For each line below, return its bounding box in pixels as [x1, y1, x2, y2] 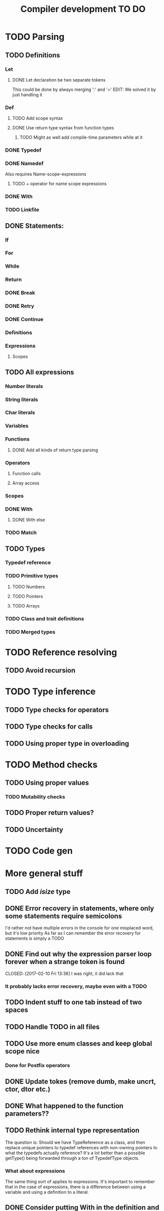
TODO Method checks [5, 759, 98, 770]
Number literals [5, 383, 43, 390]
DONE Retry [5, 303, 35, 310]
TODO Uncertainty [5, 825, 63, 834]
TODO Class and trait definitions [5, 615, 84, 622]
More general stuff [5, 868, 83, 879]
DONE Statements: [5, 221, 64, 230]
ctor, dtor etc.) [5, 1085, 51, 1093]
